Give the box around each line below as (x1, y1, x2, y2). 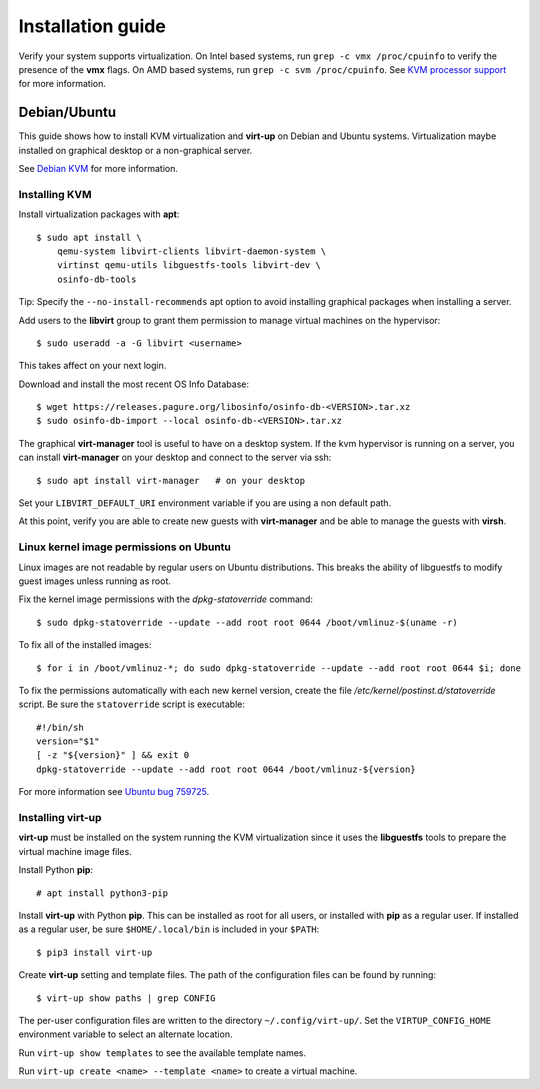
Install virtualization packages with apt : (18, 208, 180, 220)
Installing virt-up (18, 811, 102, 824)
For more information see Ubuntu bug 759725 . (18, 786, 210, 798)
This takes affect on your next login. (18, 360, 167, 372)
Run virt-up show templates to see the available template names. (18, 1046, 307, 1059)
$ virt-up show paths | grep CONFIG (36, 992, 216, 1004)
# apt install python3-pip (36, 887, 169, 899)
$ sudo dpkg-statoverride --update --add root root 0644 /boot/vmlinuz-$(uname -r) (36, 616, 459, 628)
